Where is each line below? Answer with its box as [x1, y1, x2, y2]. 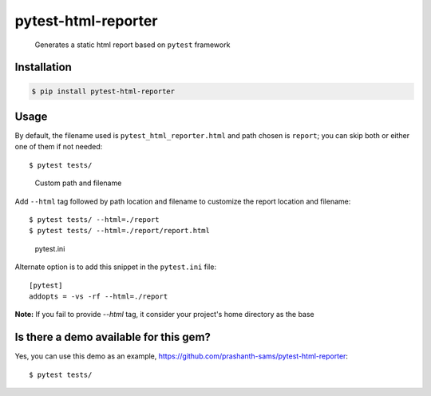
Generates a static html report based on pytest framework [34, 40, 231, 49]
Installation [14, 61, 72, 74]
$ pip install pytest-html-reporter [31, 86, 176, 96]
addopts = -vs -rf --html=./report [29, 291, 168, 301]
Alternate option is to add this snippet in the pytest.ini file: [14, 262, 217, 271]
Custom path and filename [34, 178, 122, 188]
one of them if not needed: [14, 142, 103, 152]
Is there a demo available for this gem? [14, 331, 212, 344]
